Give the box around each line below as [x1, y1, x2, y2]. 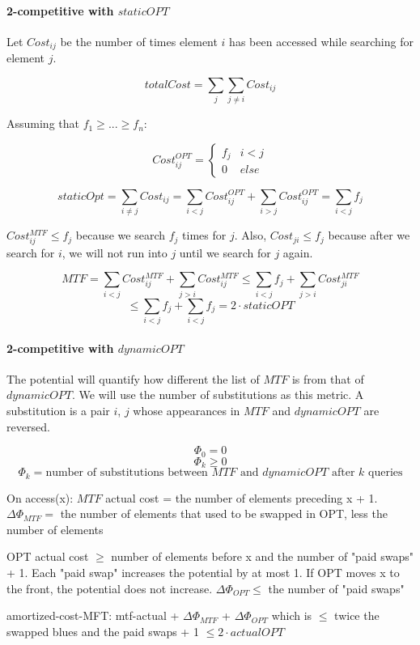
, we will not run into [62, 244, 168, 261]
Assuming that [6, 115, 79, 132]
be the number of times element [60, 32, 218, 49]
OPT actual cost [6, 548, 89, 565]
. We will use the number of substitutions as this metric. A [72, 386, 364, 403]
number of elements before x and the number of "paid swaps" [111, 548, 414, 565]
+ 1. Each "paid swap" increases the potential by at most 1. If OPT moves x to [6, 563, 400, 580]
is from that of [291, 370, 364, 387]
